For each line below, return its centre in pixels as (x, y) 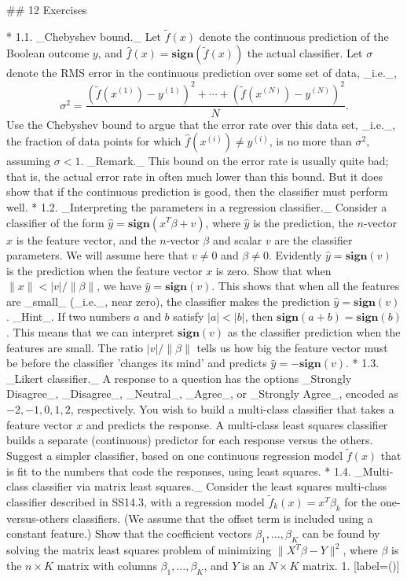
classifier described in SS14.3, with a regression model (136, 502)
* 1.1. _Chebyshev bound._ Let (84, 36)
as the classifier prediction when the (314, 332)
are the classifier (313, 239)
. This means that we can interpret (90, 332)
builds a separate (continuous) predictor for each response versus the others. (190, 440)
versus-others (38, 518)
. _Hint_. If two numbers (68, 316)
